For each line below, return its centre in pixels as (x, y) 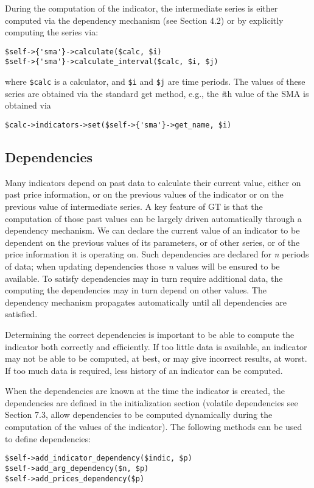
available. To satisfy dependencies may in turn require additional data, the (144, 278)
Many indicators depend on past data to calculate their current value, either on (153, 182)
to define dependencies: (48, 438)
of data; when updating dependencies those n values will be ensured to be (142, 266)
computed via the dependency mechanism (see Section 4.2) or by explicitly (144, 20)
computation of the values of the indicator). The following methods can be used (154, 427)
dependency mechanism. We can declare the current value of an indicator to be (152, 230)
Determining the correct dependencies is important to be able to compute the (150, 334)
